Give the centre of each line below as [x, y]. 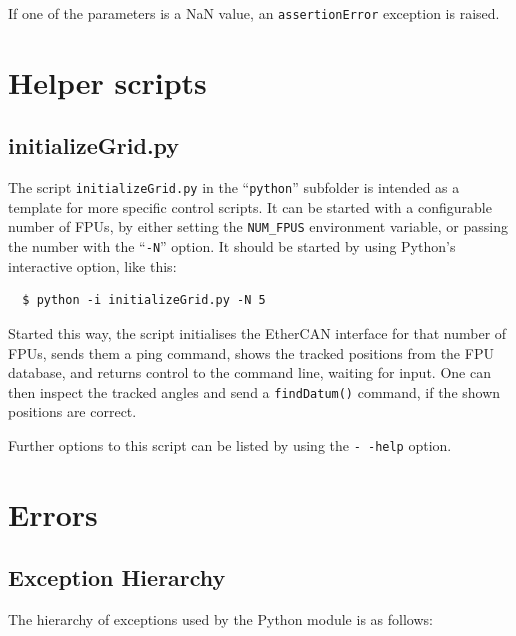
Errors [53, 513]
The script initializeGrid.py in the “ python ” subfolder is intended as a [234, 187]
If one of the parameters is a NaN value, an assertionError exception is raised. [254, 13]
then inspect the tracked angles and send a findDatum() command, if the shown [254, 391]
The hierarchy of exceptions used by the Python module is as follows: [220, 619]
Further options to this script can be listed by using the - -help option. [230, 445]
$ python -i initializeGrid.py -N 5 [144, 300]
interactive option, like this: [92, 265]
